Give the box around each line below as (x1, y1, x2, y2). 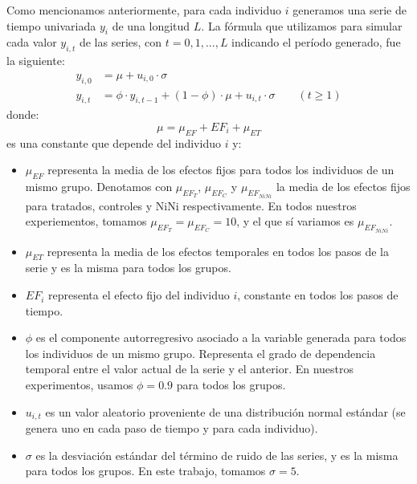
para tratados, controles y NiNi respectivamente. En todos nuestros (25, 197, 357, 214)
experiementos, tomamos (25, 213, 147, 230)
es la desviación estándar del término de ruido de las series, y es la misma (35, 446, 399, 463)
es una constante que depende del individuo (6, 134, 221, 151)
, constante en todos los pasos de (237, 287, 399, 303)
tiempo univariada (6, 17, 96, 34)
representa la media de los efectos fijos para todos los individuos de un (47, 161, 395, 178)
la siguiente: (6, 52, 65, 69)
